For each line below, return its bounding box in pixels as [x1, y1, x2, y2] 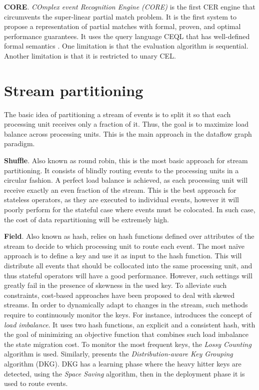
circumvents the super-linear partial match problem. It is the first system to [4, 11, 236, 22]
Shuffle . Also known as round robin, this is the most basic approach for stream [4, 155, 248, 166]
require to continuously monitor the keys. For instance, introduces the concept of [4, 309, 252, 319]
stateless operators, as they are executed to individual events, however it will [4, 194, 239, 205]
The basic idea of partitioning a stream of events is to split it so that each [4, 109, 231, 119]
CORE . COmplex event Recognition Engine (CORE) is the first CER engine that [4, 2, 255, 12]
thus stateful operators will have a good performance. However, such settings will [4, 270, 252, 280]
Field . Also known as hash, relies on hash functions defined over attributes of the [4, 231, 254, 241]
